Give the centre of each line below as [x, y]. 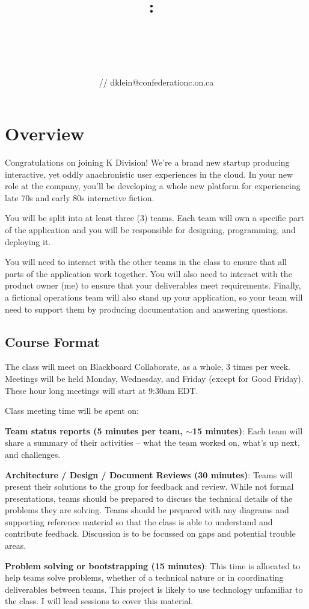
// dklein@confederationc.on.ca [156, 82]
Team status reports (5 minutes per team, [94, 430]
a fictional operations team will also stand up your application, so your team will [154, 297]
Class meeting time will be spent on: [72, 411]
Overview [45, 133]
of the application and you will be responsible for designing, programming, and [150, 230]
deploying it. [28, 241]
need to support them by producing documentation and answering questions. [147, 309]
